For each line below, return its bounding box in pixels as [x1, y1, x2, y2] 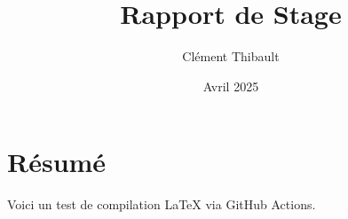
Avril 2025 [202, 76, 259, 95]
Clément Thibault [182, 47, 280, 66]
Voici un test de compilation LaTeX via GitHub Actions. [7, 195, 316, 214]
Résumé [7, 144, 107, 180]
